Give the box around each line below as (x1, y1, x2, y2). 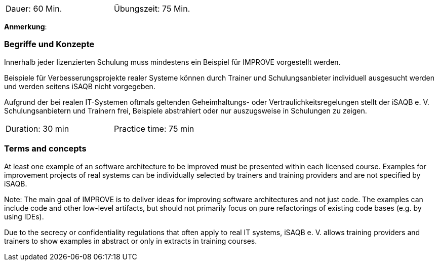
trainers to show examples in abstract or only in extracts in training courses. (4, 236, 257, 245)
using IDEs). (4, 212, 44, 221)
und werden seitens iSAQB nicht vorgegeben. (4, 82, 155, 91)
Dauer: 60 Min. (6, 4, 62, 14)
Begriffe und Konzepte (4, 39, 95, 50)
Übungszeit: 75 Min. (114, 4, 190, 14)
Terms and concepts (4, 143, 87, 154)
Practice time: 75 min (114, 123, 194, 134)
